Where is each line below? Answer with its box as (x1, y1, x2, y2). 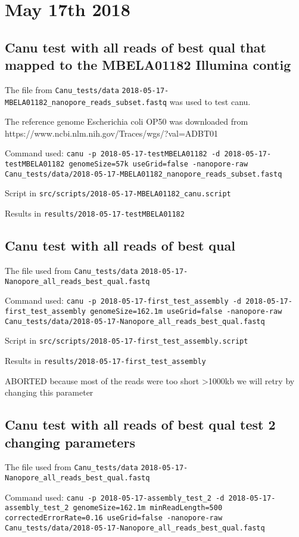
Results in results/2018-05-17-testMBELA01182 (5, 207, 185, 220)
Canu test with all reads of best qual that (5, 38, 266, 56)
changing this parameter (5, 386, 94, 399)
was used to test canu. (169, 95, 251, 107)
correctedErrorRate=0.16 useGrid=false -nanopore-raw (5, 513, 223, 522)
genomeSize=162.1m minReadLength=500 (73, 504, 223, 513)
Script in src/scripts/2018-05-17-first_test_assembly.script (5, 334, 248, 347)
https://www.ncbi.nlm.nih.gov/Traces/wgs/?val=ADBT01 (5, 126, 219, 139)
